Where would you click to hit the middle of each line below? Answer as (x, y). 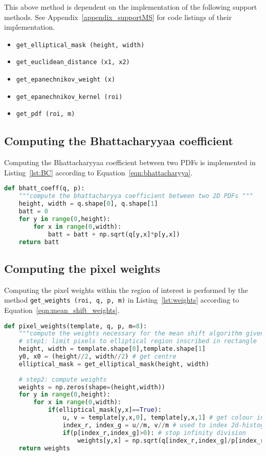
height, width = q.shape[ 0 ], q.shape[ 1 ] (88, 204)
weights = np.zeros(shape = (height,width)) (92, 387)
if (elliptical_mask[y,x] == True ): (105, 410)
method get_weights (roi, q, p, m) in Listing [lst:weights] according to (122, 300)
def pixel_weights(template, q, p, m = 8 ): (76, 326)
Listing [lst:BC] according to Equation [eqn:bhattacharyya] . (98, 172)
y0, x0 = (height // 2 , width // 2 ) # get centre (97, 356)
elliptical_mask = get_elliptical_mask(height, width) (114, 364)
